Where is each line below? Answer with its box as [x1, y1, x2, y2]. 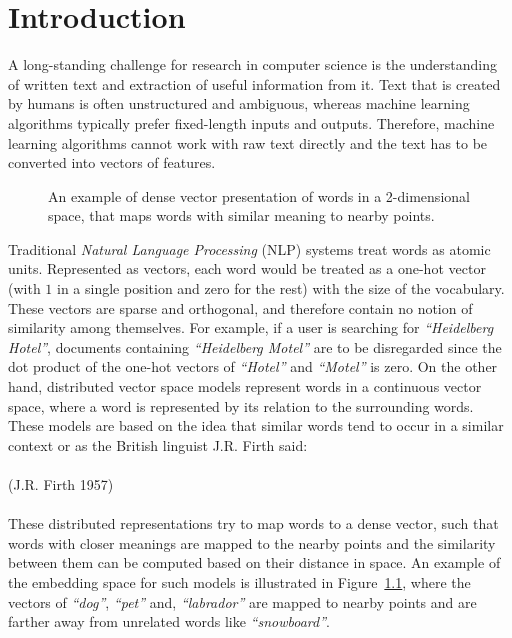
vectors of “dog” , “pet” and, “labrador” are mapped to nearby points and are [8, 591, 477, 612]
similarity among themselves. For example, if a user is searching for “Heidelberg [8, 317, 494, 338]
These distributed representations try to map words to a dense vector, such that [8, 513, 499, 534]
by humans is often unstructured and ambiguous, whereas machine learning [8, 93, 470, 114]
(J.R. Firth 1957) [8, 474, 114, 494]
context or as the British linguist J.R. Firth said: [8, 434, 308, 455]
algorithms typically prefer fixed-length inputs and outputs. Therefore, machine [8, 112, 495, 133]
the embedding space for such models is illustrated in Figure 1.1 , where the [8, 571, 471, 592]
